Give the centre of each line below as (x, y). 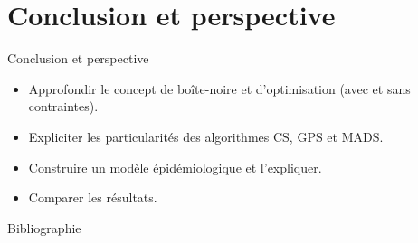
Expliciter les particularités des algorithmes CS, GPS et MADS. (206, 136)
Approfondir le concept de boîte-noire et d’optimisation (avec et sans (219, 88)
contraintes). (63, 106)
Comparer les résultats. (93, 197)
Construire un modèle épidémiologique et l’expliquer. (175, 167)
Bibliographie (44, 227)
